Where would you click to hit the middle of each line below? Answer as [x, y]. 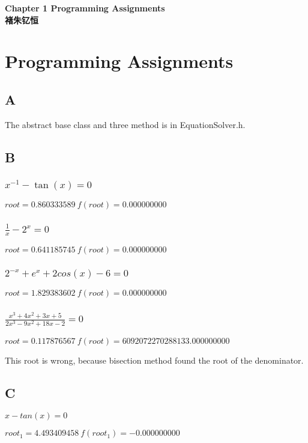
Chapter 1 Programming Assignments [85, 8]
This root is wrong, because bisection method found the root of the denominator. [154, 360]
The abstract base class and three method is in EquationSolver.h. [125, 124]
